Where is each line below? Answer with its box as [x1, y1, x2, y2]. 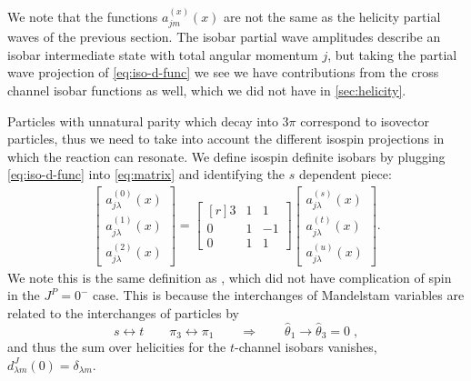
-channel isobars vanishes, [234, 337, 377, 356]
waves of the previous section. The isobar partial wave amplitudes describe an [7, 27, 441, 46]
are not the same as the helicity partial [224, 6, 441, 25]
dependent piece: [298, 165, 392, 184]
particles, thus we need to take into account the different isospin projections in [7, 129, 445, 148]
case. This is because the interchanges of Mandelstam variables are [93, 286, 465, 305]
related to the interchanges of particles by [7, 304, 239, 323]
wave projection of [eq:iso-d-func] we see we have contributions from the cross [7, 63, 439, 82]
